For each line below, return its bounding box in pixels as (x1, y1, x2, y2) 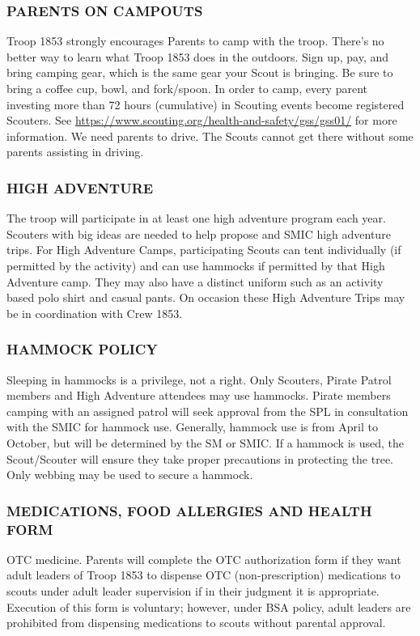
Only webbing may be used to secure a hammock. (6, 466, 253, 483)
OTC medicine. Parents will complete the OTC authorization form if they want (6, 550, 401, 567)
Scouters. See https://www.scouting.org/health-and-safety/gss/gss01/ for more (6, 112, 397, 129)
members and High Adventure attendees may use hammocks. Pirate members (6, 387, 391, 404)
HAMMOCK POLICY (6, 339, 158, 359)
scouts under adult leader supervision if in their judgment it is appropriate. (6, 583, 380, 600)
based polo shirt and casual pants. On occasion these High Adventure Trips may (6, 289, 405, 306)
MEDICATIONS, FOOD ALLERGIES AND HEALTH (6, 500, 372, 520)
